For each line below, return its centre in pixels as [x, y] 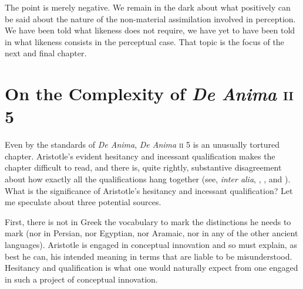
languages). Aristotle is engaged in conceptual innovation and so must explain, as [151, 245]
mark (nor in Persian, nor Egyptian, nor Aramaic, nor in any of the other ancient [151, 233]
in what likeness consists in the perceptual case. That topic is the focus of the [144, 41]
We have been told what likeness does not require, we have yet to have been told [150, 30]
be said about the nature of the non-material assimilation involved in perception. [150, 18]
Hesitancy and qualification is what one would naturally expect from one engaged [151, 268]
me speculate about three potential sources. [83, 202]
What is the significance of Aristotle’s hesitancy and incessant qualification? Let [149, 190]
